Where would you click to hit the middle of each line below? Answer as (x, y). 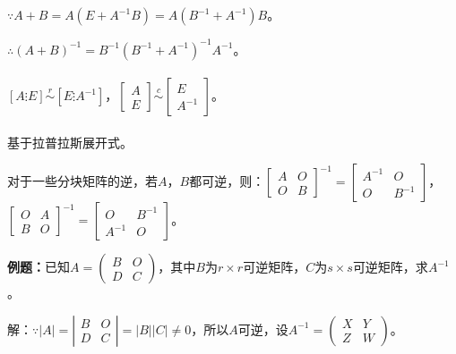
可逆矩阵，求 (390, 267)
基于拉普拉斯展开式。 (70, 142)
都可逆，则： (227, 181)
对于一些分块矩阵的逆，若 (82, 181)
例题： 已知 (39, 267)
